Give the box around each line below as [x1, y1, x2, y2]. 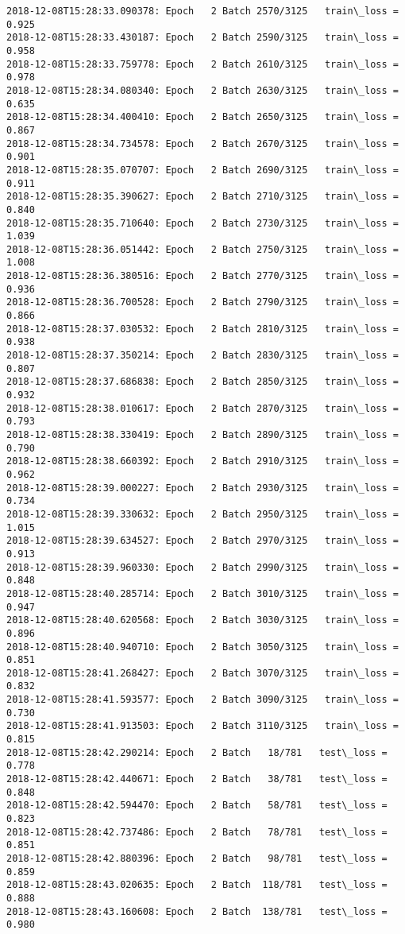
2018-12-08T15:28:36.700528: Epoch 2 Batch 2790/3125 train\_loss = [6, 296, 399, 308]
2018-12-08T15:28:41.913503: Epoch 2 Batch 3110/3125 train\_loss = [6, 720, 399, 732]
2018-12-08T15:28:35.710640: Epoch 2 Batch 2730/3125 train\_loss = [6, 217, 399, 229]
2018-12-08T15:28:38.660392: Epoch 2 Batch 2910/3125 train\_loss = [6, 455, 399, 467]
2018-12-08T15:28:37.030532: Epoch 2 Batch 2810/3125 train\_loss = [6, 323, 399, 335]
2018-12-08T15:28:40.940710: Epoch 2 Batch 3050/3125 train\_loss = [6, 641, 399, 653]
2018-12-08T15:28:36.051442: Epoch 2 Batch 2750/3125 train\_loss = [6, 243, 399, 255]
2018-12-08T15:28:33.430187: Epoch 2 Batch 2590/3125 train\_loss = [6, 32, 399, 44]
